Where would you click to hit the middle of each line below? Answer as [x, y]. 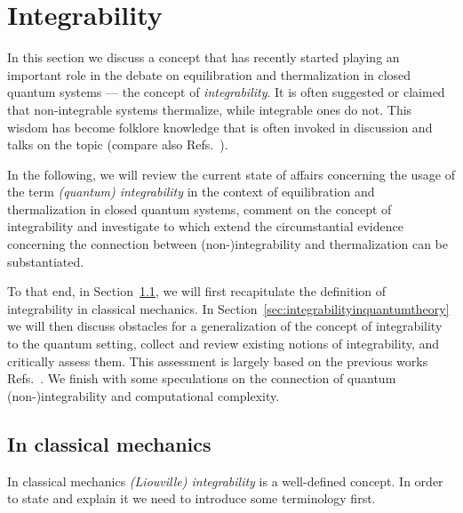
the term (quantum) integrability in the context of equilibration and [191, 192]
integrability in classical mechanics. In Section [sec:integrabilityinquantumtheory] [228, 308]
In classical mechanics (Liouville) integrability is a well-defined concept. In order [225, 481]
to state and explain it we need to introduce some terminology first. [192, 498]
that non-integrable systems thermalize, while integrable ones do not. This [210, 109]
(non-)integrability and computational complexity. [144, 395]
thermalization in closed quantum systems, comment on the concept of [200, 208]
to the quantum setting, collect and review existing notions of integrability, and [224, 344]
